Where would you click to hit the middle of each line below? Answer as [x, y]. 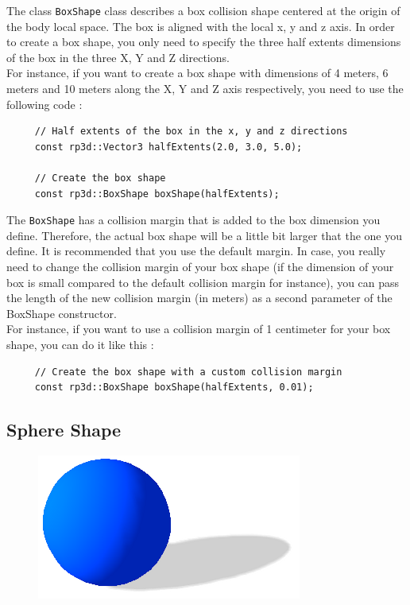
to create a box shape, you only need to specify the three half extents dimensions [204, 42]
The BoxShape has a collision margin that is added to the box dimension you [193, 220]
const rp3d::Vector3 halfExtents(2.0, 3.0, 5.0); [168, 147]
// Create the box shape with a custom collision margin [188, 372]
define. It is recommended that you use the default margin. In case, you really [196, 251]
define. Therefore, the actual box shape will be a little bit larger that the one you [205, 235]
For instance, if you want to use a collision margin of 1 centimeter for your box [199, 329]
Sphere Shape [64, 430]
